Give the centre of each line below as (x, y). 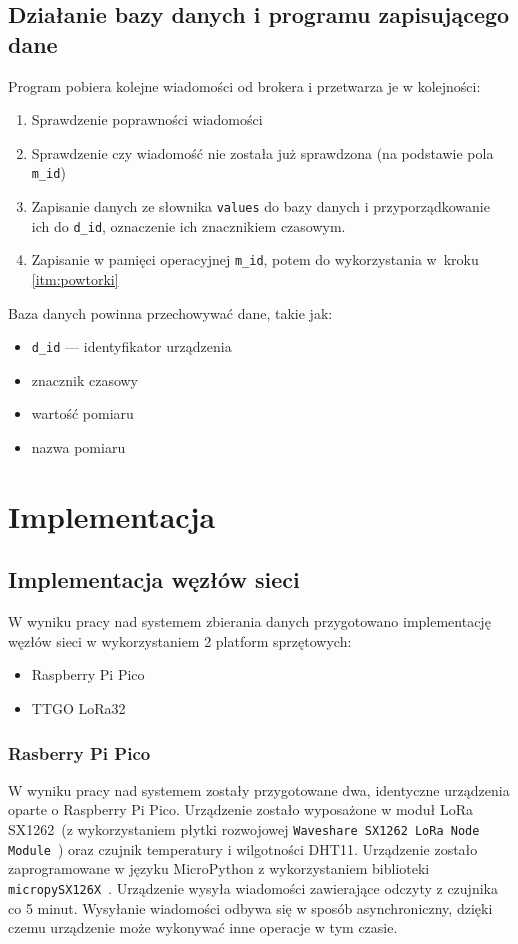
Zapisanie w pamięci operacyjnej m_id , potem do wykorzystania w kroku (255, 259)
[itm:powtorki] (75, 279)
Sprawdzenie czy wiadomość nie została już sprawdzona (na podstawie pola (262, 152)
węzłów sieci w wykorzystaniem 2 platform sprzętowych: (180, 640)
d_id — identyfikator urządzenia (131, 346)
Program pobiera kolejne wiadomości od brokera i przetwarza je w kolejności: (244, 85)
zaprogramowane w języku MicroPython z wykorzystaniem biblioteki (219, 868)
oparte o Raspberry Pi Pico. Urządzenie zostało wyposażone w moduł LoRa (240, 809)
